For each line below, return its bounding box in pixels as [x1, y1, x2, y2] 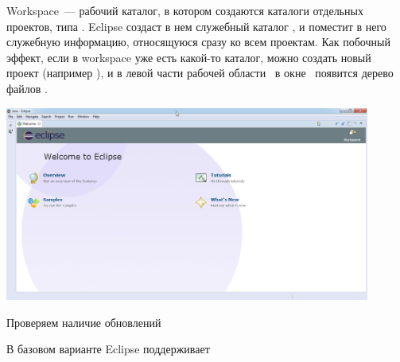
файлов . [6, 80, 48, 96]
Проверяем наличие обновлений [6, 313, 161, 330]
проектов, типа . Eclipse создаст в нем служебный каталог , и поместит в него [6, 18, 386, 34]
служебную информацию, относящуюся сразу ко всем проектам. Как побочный [6, 33, 390, 50]
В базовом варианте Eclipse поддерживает [6, 341, 210, 357]
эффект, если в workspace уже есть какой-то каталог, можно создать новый [6, 49, 371, 65]
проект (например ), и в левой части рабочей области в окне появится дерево [6, 64, 394, 81]
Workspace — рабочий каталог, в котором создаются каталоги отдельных [6, 2, 363, 18]
